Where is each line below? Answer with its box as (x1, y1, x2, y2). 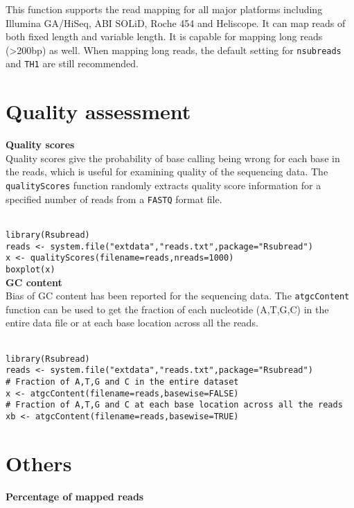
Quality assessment (6, 97, 191, 125)
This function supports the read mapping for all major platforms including (6, 2, 323, 16)
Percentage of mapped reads (6, 489, 144, 503)
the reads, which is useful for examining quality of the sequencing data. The (6, 164, 328, 179)
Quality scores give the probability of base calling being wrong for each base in (6, 150, 340, 165)
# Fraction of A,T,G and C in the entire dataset (6, 376, 239, 387)
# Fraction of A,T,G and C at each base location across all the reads (6, 400, 343, 410)
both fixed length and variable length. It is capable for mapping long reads (6, 29, 323, 44)
